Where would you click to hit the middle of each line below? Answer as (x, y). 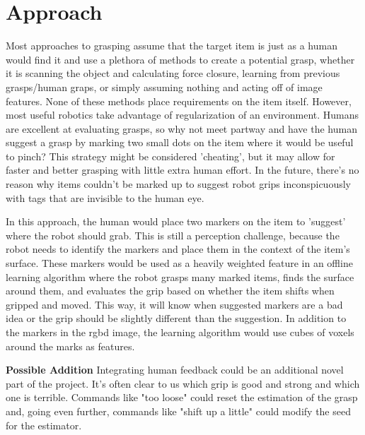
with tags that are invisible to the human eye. (105, 197)
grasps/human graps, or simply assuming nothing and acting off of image (164, 87)
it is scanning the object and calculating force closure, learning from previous (173, 73)
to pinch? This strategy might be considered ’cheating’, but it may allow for (170, 156)
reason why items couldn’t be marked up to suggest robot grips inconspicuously (178, 184)
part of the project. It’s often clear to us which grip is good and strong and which (183, 383)
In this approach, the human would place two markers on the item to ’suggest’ (176, 221)
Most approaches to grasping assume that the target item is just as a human (172, 46)
